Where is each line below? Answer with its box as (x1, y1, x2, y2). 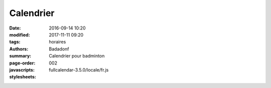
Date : (9, 25, 21, 31)
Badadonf (49, 45, 69, 52)
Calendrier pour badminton (49, 53, 105, 59)
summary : (9, 53, 32, 59)
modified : (9, 31, 30, 37)
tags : (9, 39, 21, 45)
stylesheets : (9, 74, 36, 80)
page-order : (9, 60, 36, 66)
